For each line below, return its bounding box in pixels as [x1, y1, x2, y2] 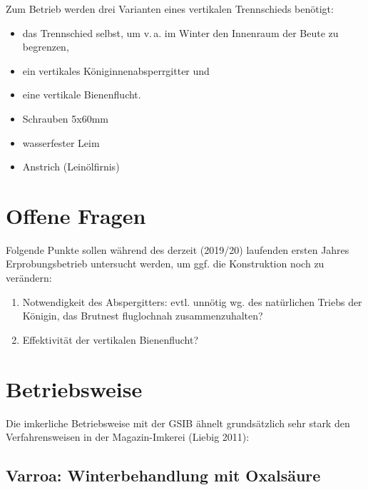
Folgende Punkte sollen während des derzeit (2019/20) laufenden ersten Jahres [6, 242, 349, 257]
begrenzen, [22, 39, 69, 54]
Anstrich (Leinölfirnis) [22, 159, 120, 174]
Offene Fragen [6, 200, 146, 230]
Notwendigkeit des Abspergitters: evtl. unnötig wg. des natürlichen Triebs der [22, 294, 362, 309]
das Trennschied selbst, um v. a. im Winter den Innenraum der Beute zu [22, 25, 339, 40]
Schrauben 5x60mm [22, 111, 109, 126]
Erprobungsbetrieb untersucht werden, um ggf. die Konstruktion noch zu [6, 256, 324, 271]
